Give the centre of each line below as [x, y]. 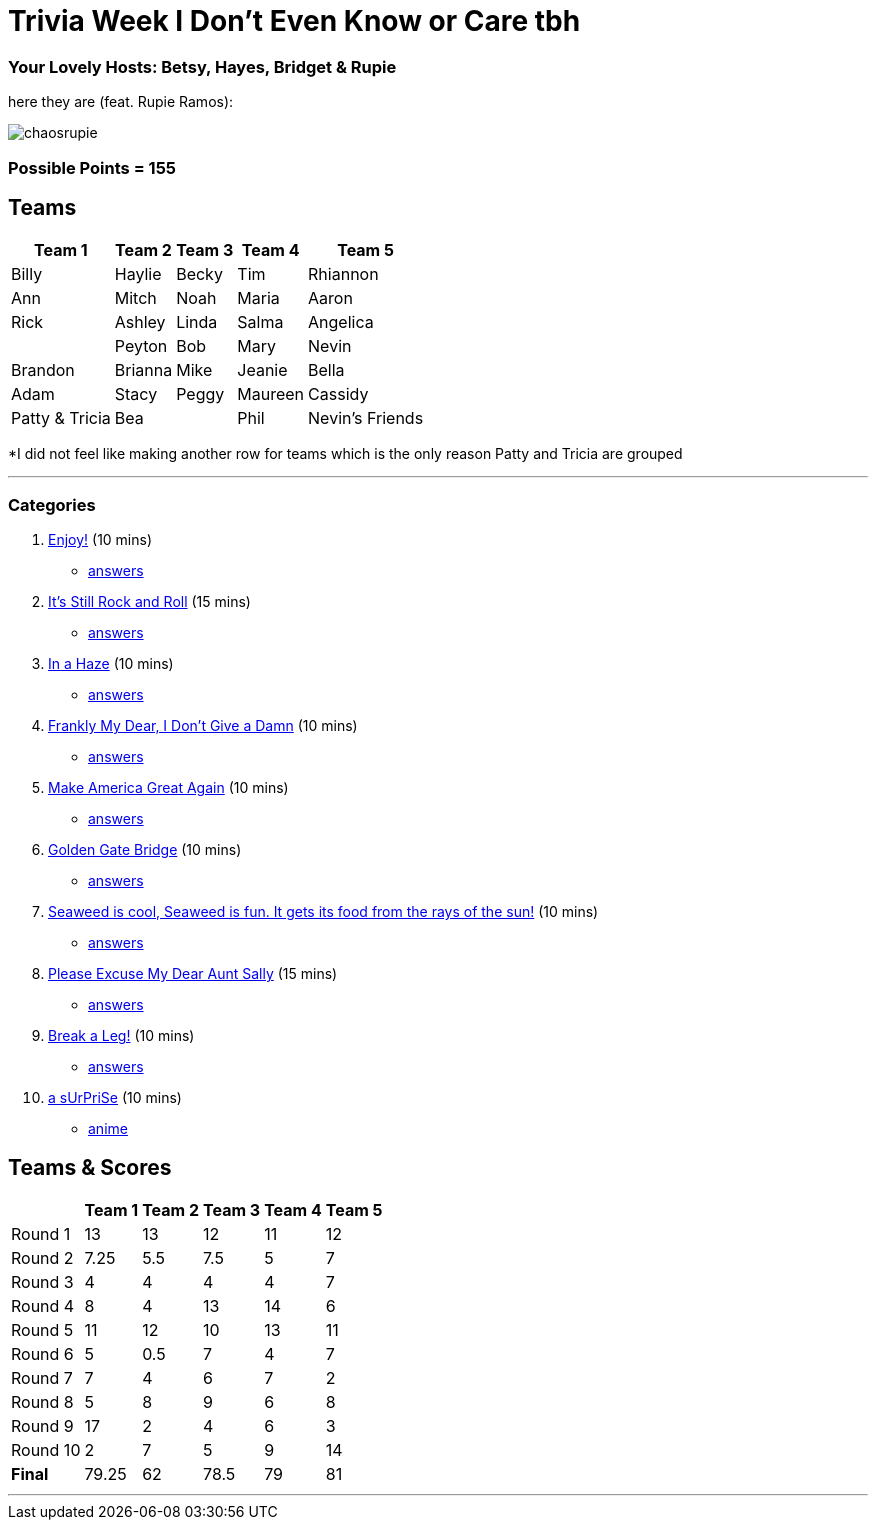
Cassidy [338, 394]
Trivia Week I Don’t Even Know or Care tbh [294, 21]
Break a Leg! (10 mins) [121, 1036]
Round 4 [43, 1305]
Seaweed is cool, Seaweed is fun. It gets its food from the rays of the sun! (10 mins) [323, 912]
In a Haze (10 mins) [111, 664]
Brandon [43, 370]
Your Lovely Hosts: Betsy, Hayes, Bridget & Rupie [202, 66]
